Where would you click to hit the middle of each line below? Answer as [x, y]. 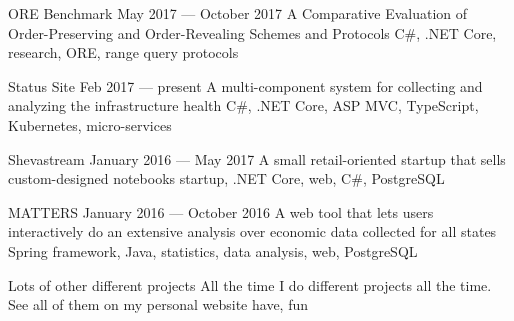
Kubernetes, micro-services [90, 124]
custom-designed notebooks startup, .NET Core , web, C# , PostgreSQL [226, 178]
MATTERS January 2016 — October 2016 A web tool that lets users [221, 211]
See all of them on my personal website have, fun [158, 304]
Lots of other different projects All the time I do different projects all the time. [250, 284]
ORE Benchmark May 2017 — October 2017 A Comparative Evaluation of [238, 13]
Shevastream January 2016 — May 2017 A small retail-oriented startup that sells [257, 158]
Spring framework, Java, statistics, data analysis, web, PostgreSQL [213, 250]
